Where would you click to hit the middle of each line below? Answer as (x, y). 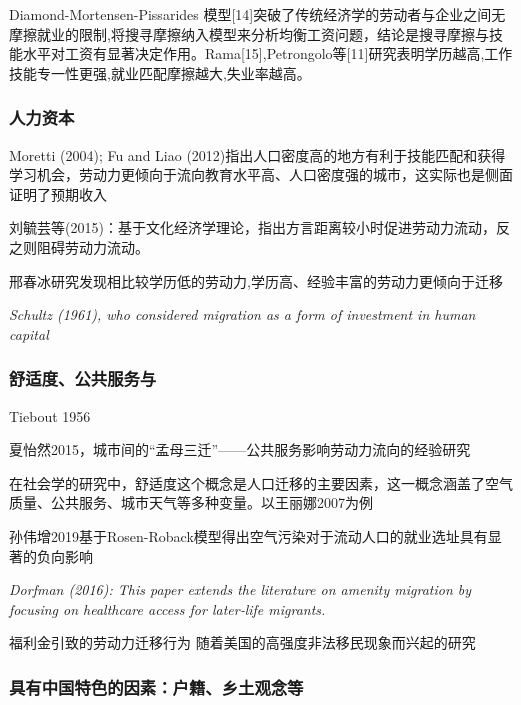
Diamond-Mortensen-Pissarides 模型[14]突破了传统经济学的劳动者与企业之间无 (257, 14)
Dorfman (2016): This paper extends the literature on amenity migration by (240, 589)
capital (29, 333)
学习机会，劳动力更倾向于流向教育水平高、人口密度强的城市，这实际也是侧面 (261, 174)
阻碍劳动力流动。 (92, 246)
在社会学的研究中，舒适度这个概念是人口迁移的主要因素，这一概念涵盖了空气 (261, 482)
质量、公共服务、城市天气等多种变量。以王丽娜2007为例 (191, 502)
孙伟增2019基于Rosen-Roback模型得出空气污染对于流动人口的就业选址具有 (248, 535)
